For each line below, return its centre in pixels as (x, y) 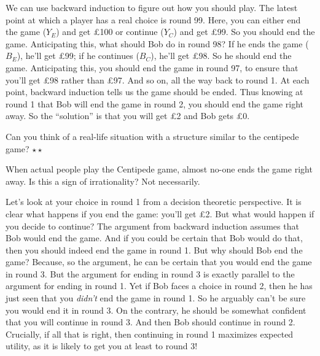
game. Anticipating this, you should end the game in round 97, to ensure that (152, 67)
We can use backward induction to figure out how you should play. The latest (152, 7)
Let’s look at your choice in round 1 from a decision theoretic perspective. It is (154, 202)
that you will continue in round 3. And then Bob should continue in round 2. (150, 322)
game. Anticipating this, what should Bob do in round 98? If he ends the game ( (157, 43)
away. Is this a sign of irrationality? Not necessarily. (103, 181)
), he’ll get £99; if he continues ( (78, 56)
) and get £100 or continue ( (110, 32)
